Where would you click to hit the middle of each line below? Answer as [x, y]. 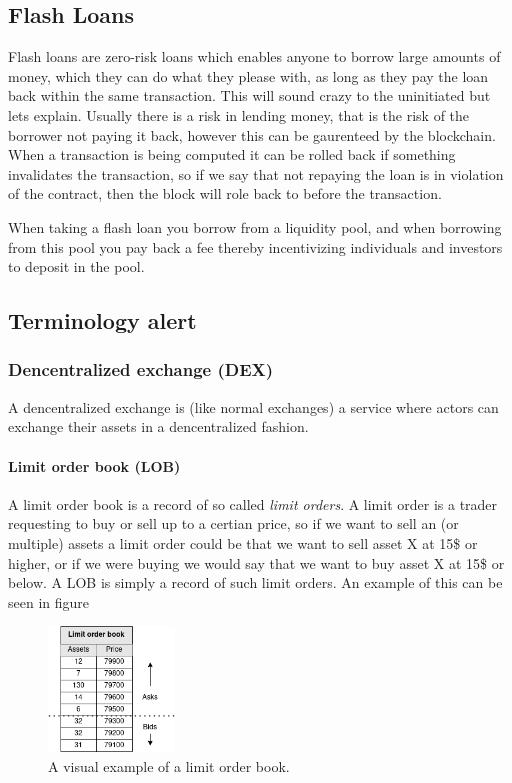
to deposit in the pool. [76, 266]
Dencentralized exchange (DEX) [141, 369]
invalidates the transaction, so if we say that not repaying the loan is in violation [256, 173]
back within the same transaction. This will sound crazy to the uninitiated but [249, 95]
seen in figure [49, 601]
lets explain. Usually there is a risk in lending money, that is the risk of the [239, 114]
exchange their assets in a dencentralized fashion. [158, 426]
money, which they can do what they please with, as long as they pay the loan [248, 75]
